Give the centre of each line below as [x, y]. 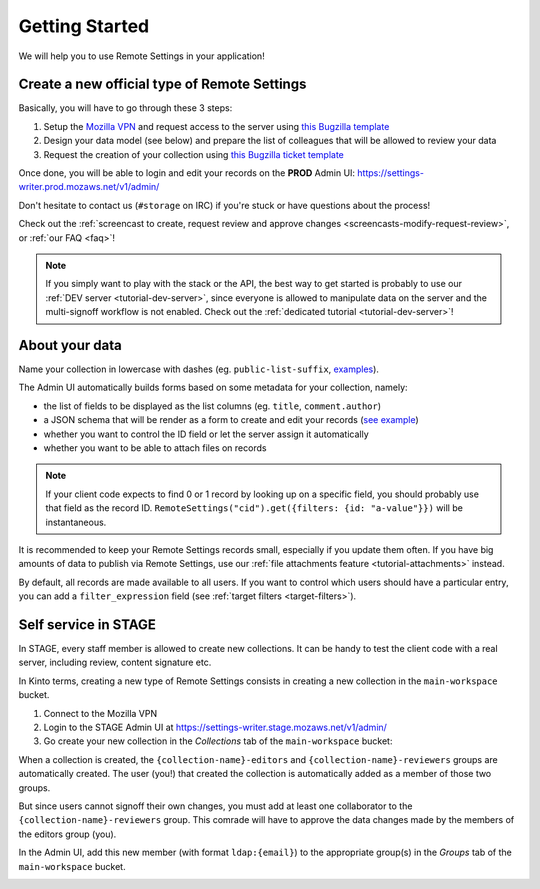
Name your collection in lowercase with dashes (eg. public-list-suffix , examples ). [199, 369]
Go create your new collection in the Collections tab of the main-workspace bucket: [218, 741]
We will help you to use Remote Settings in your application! [141, 56]
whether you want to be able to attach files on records [155, 448]
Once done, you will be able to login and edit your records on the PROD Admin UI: [186, 173]
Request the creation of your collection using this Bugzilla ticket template [193, 154]
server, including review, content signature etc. [115, 662]
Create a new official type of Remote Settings [162, 84]
